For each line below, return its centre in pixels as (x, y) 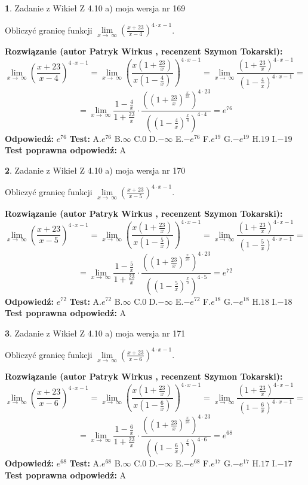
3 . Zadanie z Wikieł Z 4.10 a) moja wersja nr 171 (95, 333)
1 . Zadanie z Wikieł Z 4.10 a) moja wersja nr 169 (95, 8)
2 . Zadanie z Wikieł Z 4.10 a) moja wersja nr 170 (95, 170)
